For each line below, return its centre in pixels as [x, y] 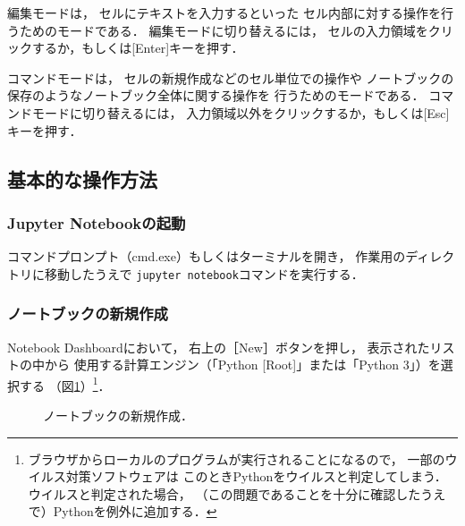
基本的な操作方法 [82, 178]
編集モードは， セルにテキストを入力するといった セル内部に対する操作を [224, 13]
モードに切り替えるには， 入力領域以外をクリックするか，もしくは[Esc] [241, 112]
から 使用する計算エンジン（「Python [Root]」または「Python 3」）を [242, 365]
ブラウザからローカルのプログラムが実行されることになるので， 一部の [237, 458]
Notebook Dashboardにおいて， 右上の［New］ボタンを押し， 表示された [219, 347]
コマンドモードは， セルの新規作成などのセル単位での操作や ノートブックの [231, 77]
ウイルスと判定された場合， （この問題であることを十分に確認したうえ [237, 493]
